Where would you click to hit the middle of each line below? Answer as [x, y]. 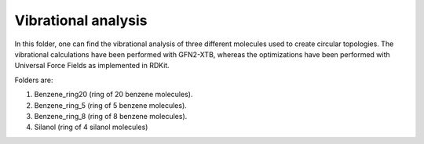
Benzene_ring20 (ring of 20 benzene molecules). [113, 95]
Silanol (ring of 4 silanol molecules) [91, 127]
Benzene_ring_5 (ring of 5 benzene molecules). [111, 105]
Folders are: [34, 80]
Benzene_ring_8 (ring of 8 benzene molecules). [111, 116]
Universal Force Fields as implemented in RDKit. [92, 66]
